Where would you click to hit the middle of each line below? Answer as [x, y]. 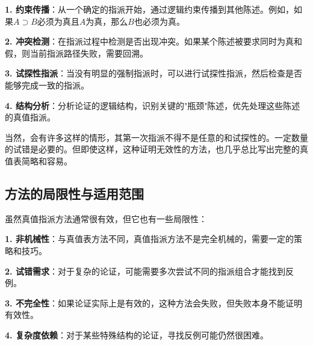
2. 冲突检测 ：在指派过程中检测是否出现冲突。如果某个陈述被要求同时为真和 [153, 41]
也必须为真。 [159, 21]
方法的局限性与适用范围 [74, 193]
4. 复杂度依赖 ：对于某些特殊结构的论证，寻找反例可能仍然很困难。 [137, 334]
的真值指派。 [30, 117]
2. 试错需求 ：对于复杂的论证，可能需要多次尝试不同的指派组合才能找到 [145, 271]
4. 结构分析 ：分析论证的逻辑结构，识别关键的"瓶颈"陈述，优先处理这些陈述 [153, 105]
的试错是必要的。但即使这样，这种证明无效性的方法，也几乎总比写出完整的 [152, 149]
